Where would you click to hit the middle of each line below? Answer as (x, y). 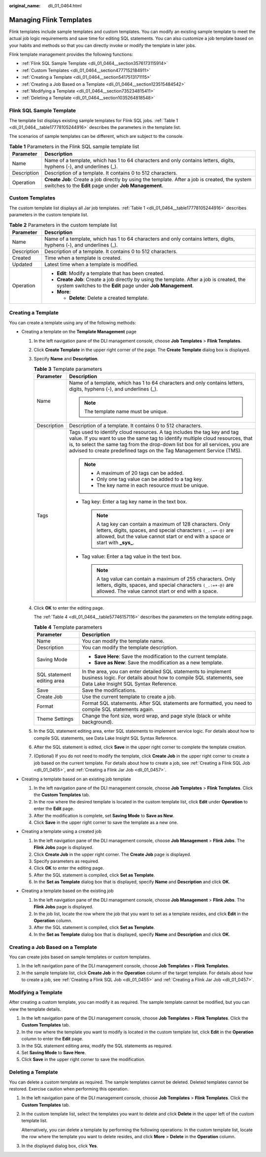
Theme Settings (55, 719)
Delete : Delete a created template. (109, 298)
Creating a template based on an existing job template (76, 779)
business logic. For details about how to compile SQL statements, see (163, 678)
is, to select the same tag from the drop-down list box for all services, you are (159, 445)
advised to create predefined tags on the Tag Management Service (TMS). (155, 450)
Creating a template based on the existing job (67, 891)
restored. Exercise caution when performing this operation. (69, 1089)
